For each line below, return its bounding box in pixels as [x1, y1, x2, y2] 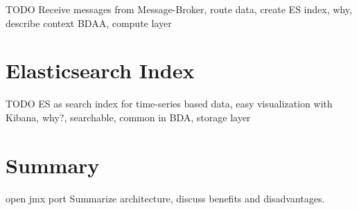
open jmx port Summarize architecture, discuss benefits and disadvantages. [6, 191, 325, 205]
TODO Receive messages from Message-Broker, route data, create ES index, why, [6, 2, 352, 16]
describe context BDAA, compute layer [6, 15, 172, 30]
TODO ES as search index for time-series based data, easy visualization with [6, 96, 333, 111]
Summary [6, 150, 100, 179]
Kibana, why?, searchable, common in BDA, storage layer [6, 110, 251, 124]
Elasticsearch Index [6, 56, 195, 85]
